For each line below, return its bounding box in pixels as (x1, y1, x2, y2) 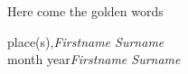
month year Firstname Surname (7, 50, 181, 69)
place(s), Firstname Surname (7, 32, 164, 51)
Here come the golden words (7, 2, 164, 20)
